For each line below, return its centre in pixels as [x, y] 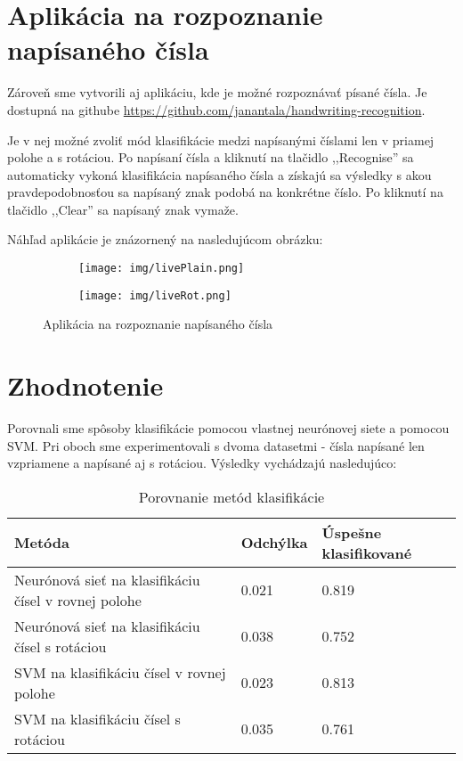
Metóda [42, 543]
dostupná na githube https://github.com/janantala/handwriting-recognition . [216, 109]
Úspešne [352, 532]
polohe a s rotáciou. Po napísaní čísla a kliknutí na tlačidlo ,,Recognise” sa [211, 157]
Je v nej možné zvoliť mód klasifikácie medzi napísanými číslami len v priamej [221, 139]
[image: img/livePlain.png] [162, 269]
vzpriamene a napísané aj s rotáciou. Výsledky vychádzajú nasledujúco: [202, 463]
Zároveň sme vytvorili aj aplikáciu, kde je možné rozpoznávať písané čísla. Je [217, 92]
